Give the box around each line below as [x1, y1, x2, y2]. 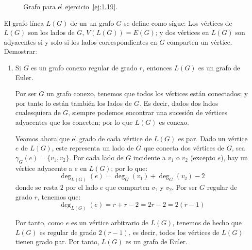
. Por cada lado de [69, 152, 124, 162]
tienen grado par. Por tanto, [15, 236, 100, 247]
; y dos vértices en [155, 27, 209, 37]
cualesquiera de [15, 107, 61, 117]
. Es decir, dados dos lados [139, 98, 218, 108]
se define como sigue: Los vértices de [123, 17, 232, 28]
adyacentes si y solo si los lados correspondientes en [4, 36, 157, 47]
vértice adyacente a [15, 163, 72, 173]
